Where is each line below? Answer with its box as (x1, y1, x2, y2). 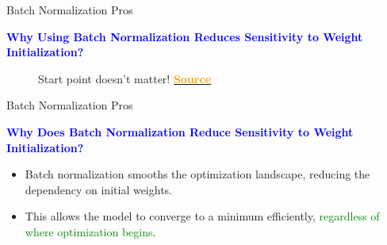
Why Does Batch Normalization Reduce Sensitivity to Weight (6, 123, 354, 140)
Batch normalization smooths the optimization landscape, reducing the (25, 166, 370, 182)
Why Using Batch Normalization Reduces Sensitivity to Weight (6, 28, 363, 44)
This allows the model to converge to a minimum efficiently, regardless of (25, 208, 380, 224)
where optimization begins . (25, 223, 156, 239)
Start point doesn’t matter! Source (38, 70, 212, 86)
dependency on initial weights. (25, 181, 173, 197)
